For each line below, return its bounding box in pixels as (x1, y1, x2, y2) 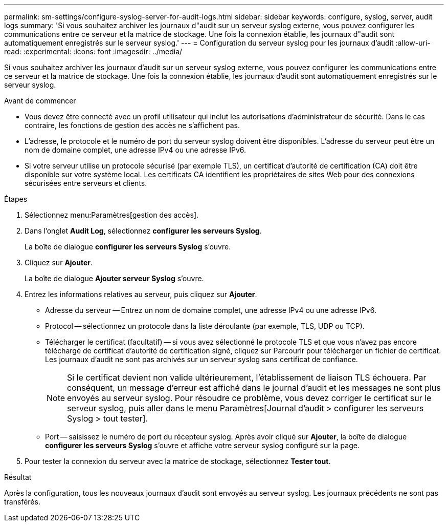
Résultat (4, 473, 32, 481)
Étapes (4, 195, 28, 203)
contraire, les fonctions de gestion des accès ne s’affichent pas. (25, 121, 240, 130)
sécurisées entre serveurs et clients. (25, 179, 147, 187)
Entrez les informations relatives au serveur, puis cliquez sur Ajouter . (25, 290, 257, 299)
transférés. (4, 497, 40, 506)
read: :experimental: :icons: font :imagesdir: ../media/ (4, 47, 183, 56)
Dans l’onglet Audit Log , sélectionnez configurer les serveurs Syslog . (25, 226, 262, 235)
